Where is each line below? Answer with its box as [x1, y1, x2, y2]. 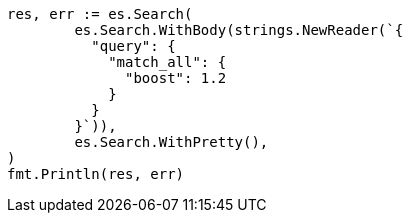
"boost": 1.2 [125, 70, 227, 86]
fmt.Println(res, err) [7, 166, 185, 182]
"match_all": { [108, 54, 227, 70]
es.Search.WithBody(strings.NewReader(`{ [74, 22, 404, 38]
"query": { [91, 38, 176, 54]
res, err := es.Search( [7, 6, 193, 22]
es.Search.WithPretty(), [74, 134, 269, 150]
